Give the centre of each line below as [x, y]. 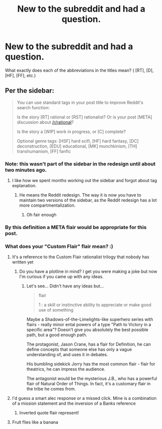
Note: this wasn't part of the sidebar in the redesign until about [80, 164]
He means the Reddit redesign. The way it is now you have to [80, 195]
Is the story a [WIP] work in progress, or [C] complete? [71, 132]
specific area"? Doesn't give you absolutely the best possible [87, 330]
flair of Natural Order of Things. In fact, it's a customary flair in [88, 384]
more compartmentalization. [47, 205]
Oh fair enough [41, 215]
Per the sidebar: [30, 91]
